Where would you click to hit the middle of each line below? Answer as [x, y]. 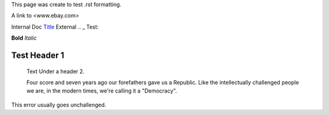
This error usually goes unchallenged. [59, 105]
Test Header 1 [38, 55]
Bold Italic [24, 38]
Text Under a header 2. [55, 71]
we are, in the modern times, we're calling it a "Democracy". [102, 91]
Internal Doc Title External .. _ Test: [55, 27]
